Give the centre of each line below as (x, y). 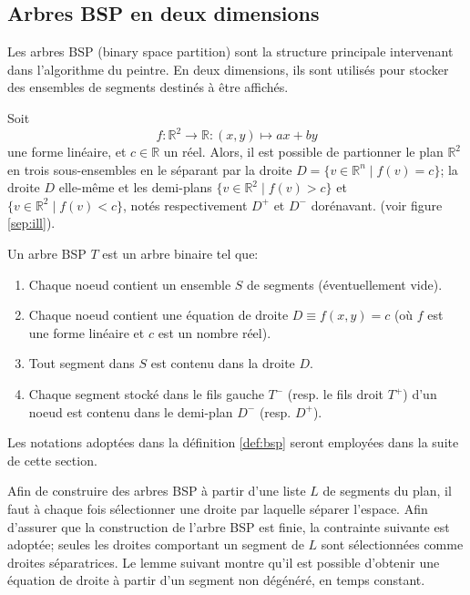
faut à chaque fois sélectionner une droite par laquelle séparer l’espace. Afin (218, 508)
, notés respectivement (185, 205)
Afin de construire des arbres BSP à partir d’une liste (157, 491)
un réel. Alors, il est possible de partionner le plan (303, 152)
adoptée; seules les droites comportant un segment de (156, 544)
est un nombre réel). (215, 332)
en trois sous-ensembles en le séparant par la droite (150, 169)
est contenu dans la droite (223, 363)
